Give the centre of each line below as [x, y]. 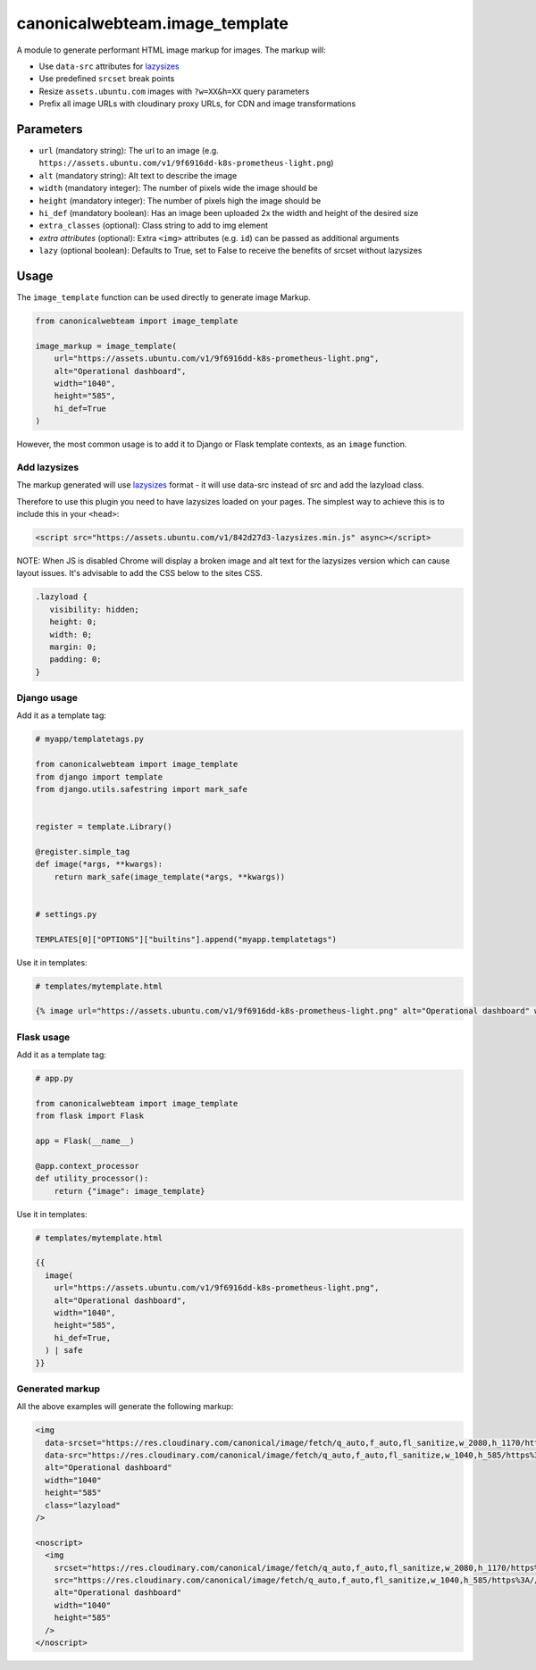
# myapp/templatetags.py [90, 739]
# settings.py [66, 914]
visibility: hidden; [95, 609]
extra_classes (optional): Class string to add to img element [153, 225]
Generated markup [58, 1389]
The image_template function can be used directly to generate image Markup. [164, 297]
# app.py [54, 1079]
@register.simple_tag [83, 852]
